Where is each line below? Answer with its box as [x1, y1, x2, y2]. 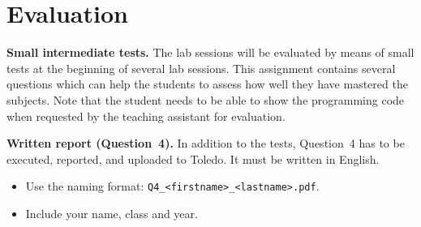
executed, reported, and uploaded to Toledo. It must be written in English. [6, 150, 380, 167]
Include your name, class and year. [25, 204, 198, 221]
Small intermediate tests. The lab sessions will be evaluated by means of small [6, 44, 415, 61]
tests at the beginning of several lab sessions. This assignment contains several [6, 59, 396, 76]
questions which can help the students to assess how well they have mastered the [6, 75, 408, 92]
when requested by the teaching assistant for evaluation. [6, 107, 286, 124]
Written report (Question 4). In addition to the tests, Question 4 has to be [6, 135, 405, 152]
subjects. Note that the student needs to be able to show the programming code [6, 91, 405, 108]
